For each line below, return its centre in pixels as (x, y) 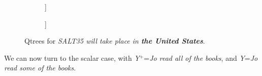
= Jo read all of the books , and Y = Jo (201, 58)
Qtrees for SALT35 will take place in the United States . (115, 41)
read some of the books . (40, 68)
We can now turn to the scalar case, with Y (72, 58)
